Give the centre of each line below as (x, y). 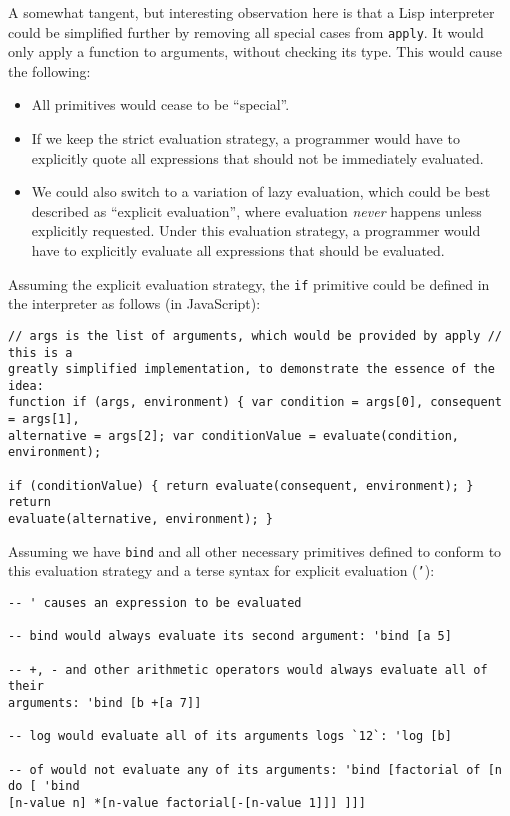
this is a (40, 352)
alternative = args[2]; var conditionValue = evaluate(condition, (234, 435)
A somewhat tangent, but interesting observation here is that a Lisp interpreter (251, 12)
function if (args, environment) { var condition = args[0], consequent (255, 402)
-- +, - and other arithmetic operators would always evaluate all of (248, 669)
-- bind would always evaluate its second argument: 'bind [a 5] (230, 636)
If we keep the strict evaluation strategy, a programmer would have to (245, 138)
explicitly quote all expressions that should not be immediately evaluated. (257, 157)
